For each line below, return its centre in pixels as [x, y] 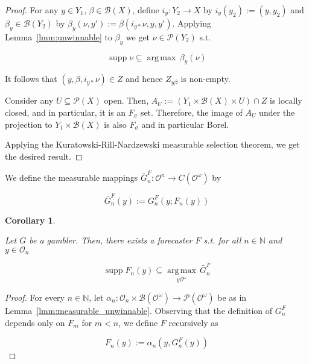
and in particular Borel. [185, 124]
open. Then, [126, 100]
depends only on [35, 322]
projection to [29, 124]
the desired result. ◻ [44, 156]
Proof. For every [35, 297]
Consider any [29, 100]
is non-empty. [205, 79]
